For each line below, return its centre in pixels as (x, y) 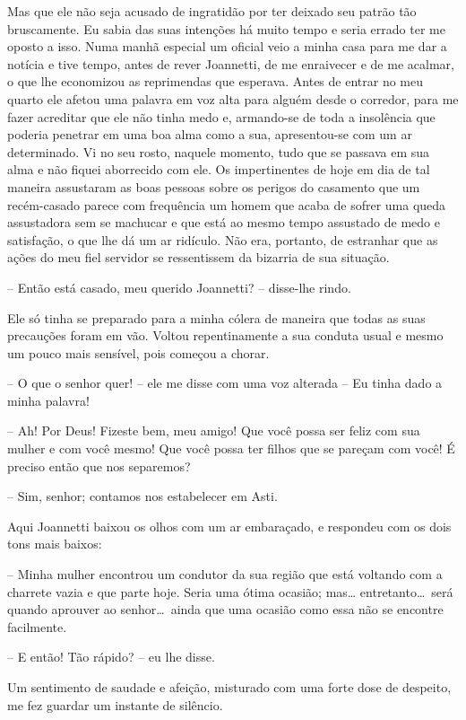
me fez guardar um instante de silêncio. (115, 704)
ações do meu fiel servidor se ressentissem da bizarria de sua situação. (198, 257)
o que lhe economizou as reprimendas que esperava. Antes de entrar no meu (216, 81)
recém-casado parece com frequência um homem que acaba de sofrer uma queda (227, 204)
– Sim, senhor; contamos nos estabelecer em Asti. (142, 496)
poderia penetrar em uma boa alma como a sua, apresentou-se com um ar (210, 134)
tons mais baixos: (55, 544)
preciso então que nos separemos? (99, 465)
